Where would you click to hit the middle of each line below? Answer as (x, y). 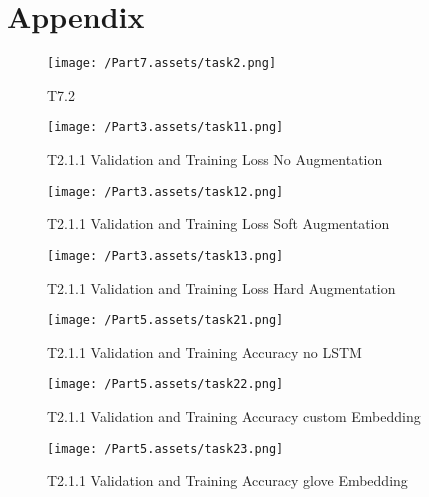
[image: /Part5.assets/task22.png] (165, 384)
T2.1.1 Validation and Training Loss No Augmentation (215, 159)
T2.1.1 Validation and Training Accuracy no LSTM (204, 351)
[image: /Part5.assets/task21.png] (165, 320)
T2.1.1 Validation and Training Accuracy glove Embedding (227, 480)
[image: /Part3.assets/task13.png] (165, 255)
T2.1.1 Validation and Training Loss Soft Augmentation (218, 223)
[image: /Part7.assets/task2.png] (162, 63)
